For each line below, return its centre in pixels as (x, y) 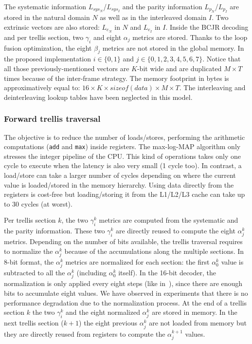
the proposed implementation (48, 59)
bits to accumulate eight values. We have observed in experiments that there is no (126, 293)
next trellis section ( (34, 323)
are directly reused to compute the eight (175, 231)
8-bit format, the (29, 262)
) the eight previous (108, 323)
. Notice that (222, 59)
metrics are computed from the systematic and (169, 220)
